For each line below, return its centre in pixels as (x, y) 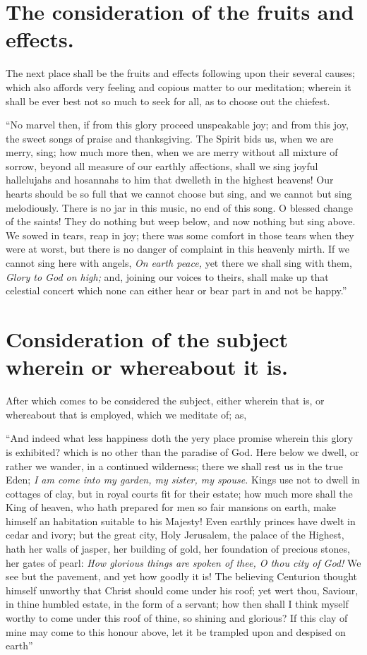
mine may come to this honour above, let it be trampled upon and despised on (176, 631)
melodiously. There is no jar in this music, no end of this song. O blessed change (179, 207)
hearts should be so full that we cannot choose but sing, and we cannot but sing (179, 194)
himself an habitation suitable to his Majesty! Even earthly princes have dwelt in (181, 521)
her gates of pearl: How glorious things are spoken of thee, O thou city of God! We (183, 562)
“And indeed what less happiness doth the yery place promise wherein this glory (180, 438)
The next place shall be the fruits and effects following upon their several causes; (180, 73)
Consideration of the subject (147, 339)
